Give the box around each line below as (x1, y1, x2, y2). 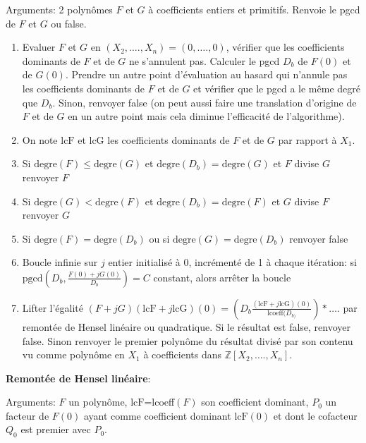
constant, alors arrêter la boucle (153, 269, 291, 284)
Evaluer (22, 40, 56, 54)
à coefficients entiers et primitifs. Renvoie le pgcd (148, 2, 360, 16)
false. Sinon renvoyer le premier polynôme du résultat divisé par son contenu (22, 333, 353, 348)
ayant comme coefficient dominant (83, 408, 231, 423)
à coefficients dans (143, 347, 222, 362)
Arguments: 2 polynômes (6, 2, 113, 16)
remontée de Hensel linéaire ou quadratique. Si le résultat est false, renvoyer (22, 319, 351, 334)
